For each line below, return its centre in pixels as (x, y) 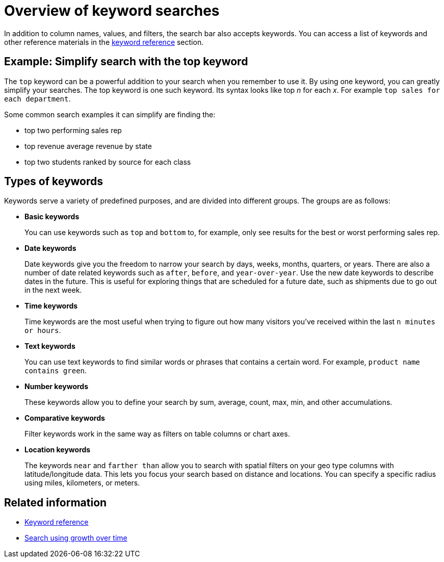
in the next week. (53, 290)
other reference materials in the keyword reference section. (104, 42)
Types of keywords (54, 182)
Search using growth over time (76, 538)
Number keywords (56, 387)
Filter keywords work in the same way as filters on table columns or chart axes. (157, 434)
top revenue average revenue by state (88, 146)
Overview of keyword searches (112, 11)
